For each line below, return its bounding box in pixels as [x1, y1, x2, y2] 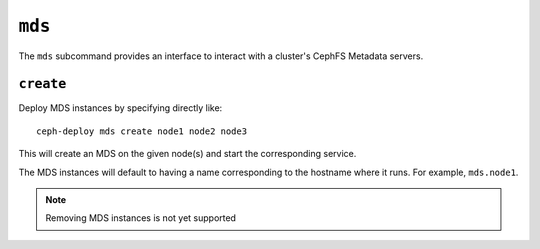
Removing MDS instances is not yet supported [45, 212, 237, 224]
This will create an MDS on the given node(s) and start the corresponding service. [18, 148, 357, 160]
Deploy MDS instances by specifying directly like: [18, 102, 223, 114]
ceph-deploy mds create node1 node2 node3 [36, 125, 248, 137]
